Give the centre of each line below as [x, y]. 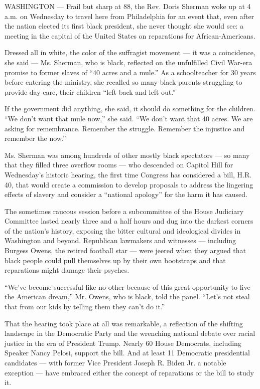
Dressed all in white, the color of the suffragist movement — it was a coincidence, [130, 52]
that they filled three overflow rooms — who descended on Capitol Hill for [119, 165]
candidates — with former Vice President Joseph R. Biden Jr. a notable [115, 362]
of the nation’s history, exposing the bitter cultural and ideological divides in [123, 230]
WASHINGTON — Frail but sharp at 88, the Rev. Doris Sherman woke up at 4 [128, 6]
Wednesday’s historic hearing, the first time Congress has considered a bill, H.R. [128, 174]
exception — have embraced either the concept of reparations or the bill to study [129, 372]
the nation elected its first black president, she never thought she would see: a [124, 26]
